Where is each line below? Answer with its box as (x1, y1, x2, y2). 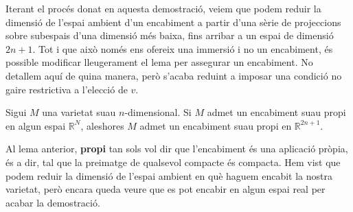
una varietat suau (42, 105, 116, 119)
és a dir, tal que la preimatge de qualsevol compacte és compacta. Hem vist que (5, 154, 341, 169)
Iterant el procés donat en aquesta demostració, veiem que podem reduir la (5, 1, 321, 15)
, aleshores (80, 118, 124, 132)
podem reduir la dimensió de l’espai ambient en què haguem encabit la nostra (5, 168, 332, 182)
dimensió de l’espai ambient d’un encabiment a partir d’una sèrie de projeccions (5, 14, 341, 29)
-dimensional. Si (124, 105, 192, 119)
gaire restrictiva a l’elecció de (5, 82, 128, 96)
